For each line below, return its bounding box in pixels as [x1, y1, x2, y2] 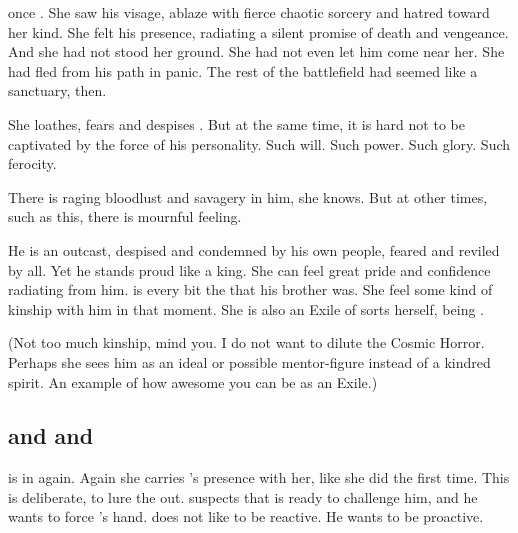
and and [8, 420, 94, 451]
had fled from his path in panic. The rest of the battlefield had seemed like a [8, 60, 478, 81]
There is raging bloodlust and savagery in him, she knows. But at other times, [8, 186, 488, 207]
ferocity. [8, 153, 57, 174]
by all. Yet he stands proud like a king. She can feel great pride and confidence [8, 259, 491, 280]
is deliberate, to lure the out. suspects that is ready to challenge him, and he [8, 486, 478, 507]
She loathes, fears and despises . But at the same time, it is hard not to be [8, 113, 465, 134]
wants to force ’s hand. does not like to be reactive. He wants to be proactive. [8, 506, 484, 527]
